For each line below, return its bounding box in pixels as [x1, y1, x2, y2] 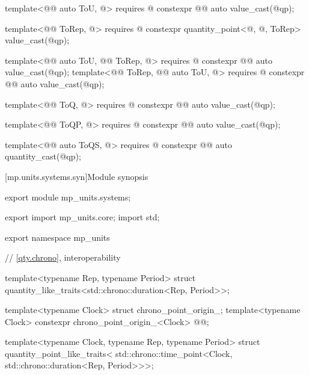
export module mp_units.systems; [5, 190, 131, 203]
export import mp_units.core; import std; [5, 211, 160, 223]
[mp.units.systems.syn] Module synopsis [5, 170, 148, 182]
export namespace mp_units [5, 231, 110, 243]
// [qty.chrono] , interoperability [5, 251, 121, 264]
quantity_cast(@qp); [5, 150, 81, 163]
